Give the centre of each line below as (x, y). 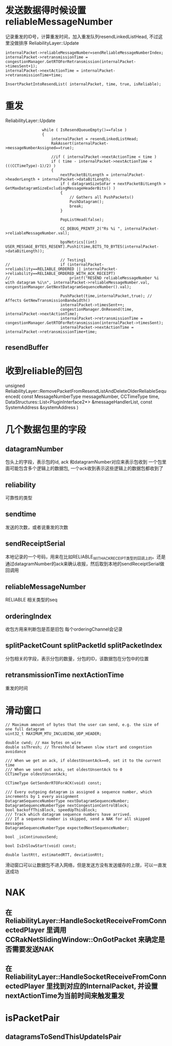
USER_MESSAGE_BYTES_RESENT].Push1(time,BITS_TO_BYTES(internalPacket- (82, 247)
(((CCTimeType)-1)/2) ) (31, 166)
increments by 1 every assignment (42, 796)
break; (76, 206)
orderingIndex (28, 616)
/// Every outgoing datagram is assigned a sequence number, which (79, 792)
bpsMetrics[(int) (79, 242)
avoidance (16, 752)
